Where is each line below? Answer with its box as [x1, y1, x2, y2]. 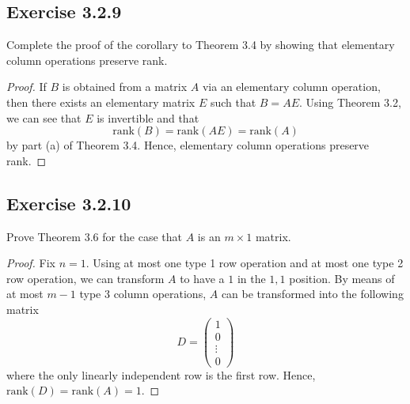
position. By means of [289, 270, 395, 286]
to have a [180, 270, 225, 286]
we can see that [6, 109, 82, 126]
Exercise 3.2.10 [6, 191, 131, 215]
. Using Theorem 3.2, [298, 93, 401, 110]
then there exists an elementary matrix [6, 93, 196, 110]
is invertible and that [97, 109, 199, 126]
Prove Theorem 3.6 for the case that [6, 228, 183, 244]
